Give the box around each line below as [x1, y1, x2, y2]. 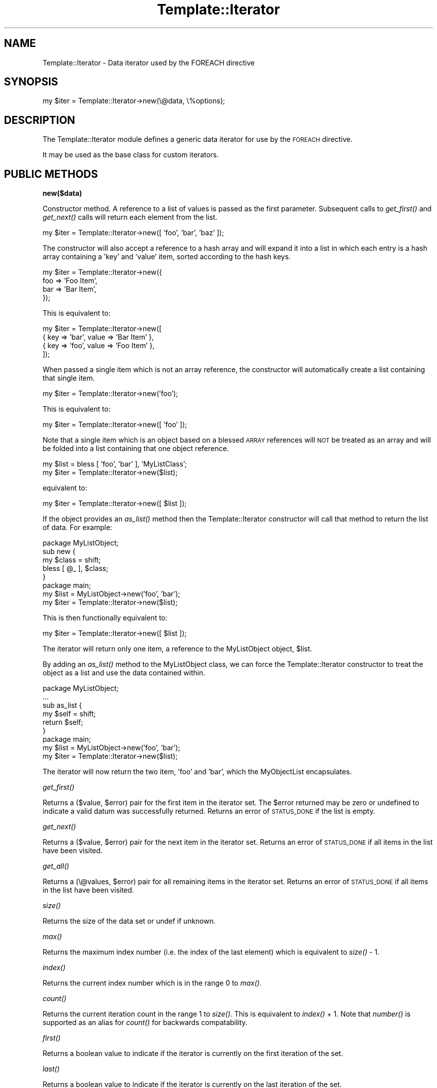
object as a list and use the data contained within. [42, 668, 206, 677]
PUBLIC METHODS [4, 167, 98, 180]
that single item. [42, 374, 95, 383]
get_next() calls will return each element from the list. [42, 213, 218, 222]
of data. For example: [42, 523, 112, 532]
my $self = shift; [42, 709, 96, 718]
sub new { [42, 547, 76, 556]
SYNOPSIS [4, 75, 58, 88]
